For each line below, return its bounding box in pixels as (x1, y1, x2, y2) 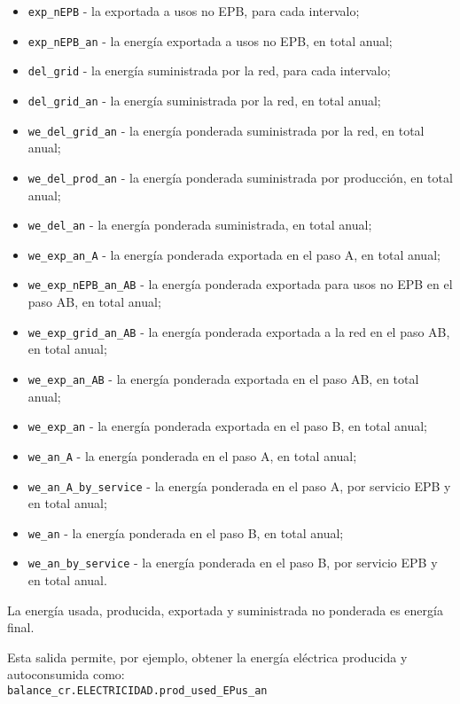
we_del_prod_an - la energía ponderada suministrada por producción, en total (27, 168, 453, 186)
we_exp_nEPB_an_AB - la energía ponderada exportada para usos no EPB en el (27, 275, 453, 293)
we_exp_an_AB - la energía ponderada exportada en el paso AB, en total (27, 369, 419, 387)
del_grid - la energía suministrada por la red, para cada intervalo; (27, 61, 391, 80)
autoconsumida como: (7, 665, 125, 684)
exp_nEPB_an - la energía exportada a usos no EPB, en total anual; (27, 31, 393, 50)
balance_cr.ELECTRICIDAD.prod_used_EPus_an (7, 684, 268, 698)
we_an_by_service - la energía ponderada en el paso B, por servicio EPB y (27, 553, 438, 572)
